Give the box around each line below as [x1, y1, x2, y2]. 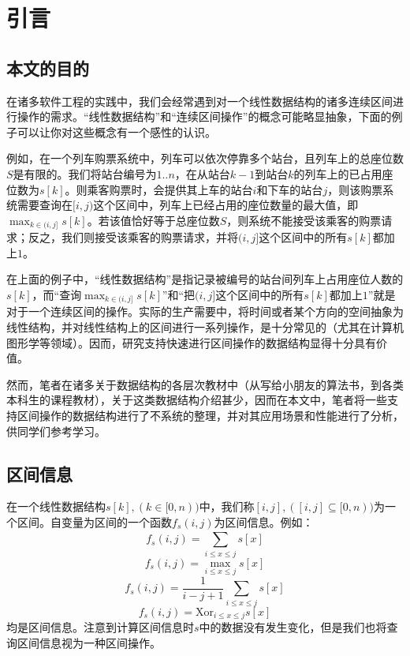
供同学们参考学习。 [6, 422, 106, 439]
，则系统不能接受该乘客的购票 [226, 212, 382, 228]
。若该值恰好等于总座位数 [87, 212, 220, 228]
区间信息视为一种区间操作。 [17, 634, 161, 650]
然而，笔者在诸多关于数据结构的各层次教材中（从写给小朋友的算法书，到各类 [6, 376, 404, 392]
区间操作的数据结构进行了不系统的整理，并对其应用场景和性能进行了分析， [17, 407, 404, 423]
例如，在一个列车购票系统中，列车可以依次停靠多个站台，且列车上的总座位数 [6, 150, 404, 167]
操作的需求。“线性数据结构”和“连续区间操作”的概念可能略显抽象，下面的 [17, 108, 392, 125]
